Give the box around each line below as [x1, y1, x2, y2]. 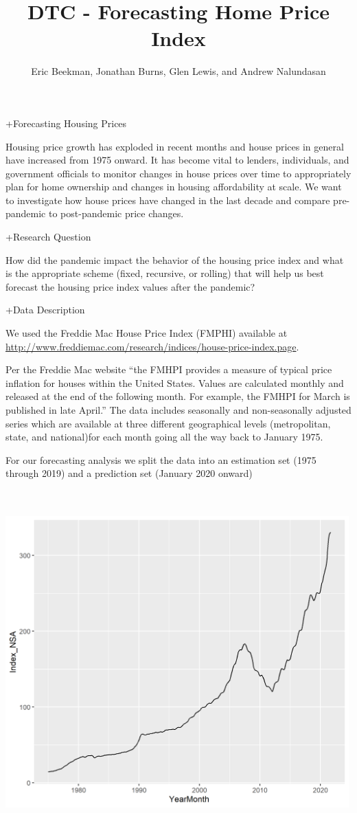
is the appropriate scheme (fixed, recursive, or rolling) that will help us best [5, 266, 324, 280]
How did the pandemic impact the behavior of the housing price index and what [5, 252, 344, 267]
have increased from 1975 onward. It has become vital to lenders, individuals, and [5, 153, 349, 167]
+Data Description [5, 302, 85, 317]
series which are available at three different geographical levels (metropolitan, [5, 416, 331, 430]
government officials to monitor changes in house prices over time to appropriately [5, 166, 352, 180]
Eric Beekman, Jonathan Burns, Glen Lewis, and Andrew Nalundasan [31, 64, 326, 78]
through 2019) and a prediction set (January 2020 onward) [5, 466, 253, 480]
